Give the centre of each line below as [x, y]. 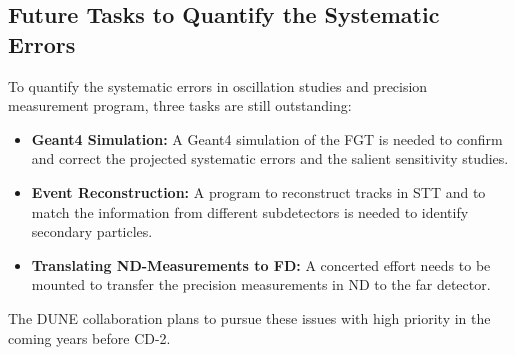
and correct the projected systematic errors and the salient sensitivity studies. [270, 158]
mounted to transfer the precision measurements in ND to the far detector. [261, 284]
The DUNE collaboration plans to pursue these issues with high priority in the [249, 317]
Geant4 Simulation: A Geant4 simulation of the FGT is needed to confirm [267, 138]
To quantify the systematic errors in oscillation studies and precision [218, 85]
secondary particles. [92, 231]
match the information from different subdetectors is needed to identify [250, 211]
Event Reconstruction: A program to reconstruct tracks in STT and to [258, 191]
